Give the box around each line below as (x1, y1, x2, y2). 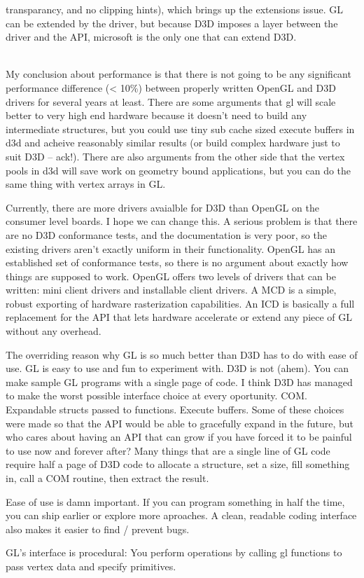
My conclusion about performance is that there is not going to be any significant (6, 67, 351, 81)
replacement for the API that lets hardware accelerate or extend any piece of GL (6, 310, 353, 324)
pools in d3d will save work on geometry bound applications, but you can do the (6, 163, 351, 177)
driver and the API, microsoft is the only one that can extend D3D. (6, 29, 297, 44)
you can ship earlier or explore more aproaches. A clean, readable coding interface (6, 508, 357, 523)
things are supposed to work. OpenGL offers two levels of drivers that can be (6, 268, 336, 283)
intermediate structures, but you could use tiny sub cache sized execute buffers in (6, 121, 355, 136)
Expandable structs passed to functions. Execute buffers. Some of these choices (6, 402, 344, 417)
